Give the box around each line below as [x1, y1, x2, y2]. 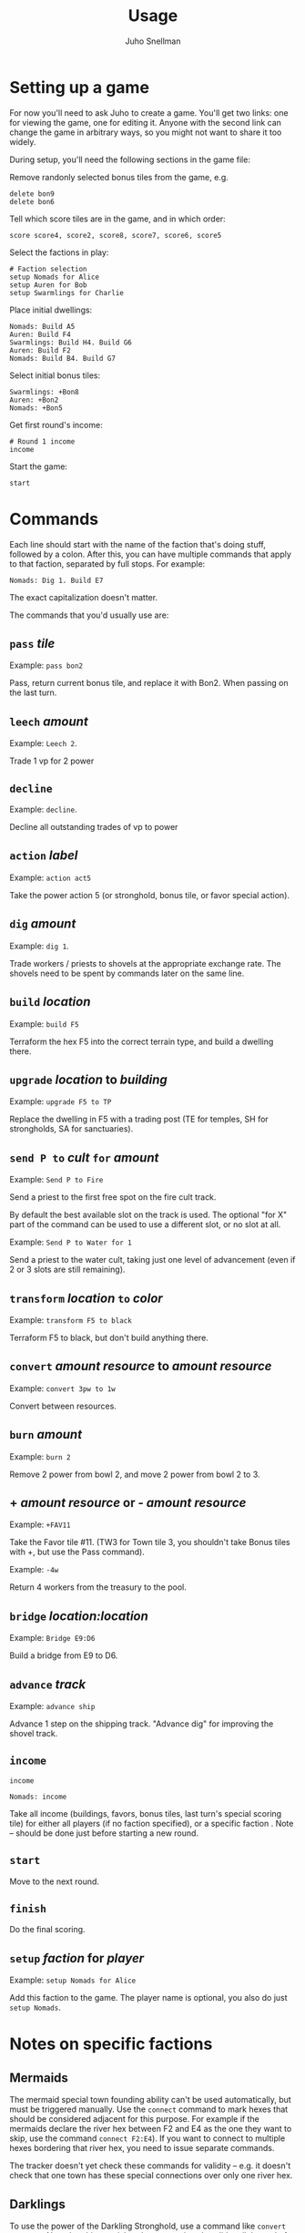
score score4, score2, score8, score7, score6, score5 [9, 230, 222, 240]
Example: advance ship [9, 1701, 96, 1711]
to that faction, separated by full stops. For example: [9, 558, 206, 569]
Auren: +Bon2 [9, 395, 59, 405]
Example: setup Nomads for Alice [9, 1974, 137, 1986]
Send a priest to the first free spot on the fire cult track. [9, 1192, 217, 1203]
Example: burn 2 [9, 1450, 71, 1462]
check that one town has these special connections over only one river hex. [9, 2170, 293, 2181]
